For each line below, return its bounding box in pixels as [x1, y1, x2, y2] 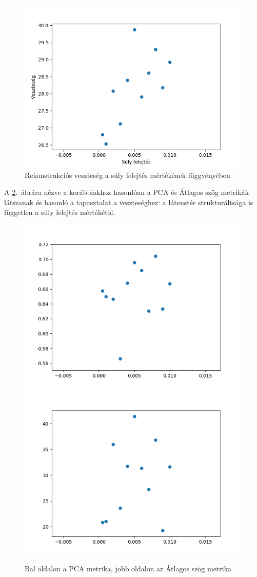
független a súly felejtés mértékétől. [4, 207, 115, 218]
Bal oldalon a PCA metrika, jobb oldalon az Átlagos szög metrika [25, 563, 232, 574]
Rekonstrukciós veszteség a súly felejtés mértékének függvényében [25, 169, 230, 180]
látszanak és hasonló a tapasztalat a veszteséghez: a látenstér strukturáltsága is [4, 196, 253, 207]
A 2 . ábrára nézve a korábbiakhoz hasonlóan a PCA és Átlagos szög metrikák [4, 187, 249, 197]
